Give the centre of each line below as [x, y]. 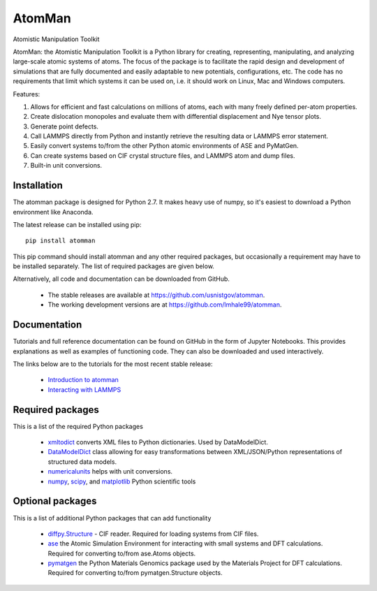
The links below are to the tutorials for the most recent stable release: [113, 364]
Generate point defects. [65, 126]
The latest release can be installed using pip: [77, 224]
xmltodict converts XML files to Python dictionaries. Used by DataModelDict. [158, 442]
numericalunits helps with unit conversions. [110, 472]
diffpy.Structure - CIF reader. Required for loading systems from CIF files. [153, 534]
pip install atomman [60, 241]
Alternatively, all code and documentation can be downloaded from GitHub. [121, 279]
